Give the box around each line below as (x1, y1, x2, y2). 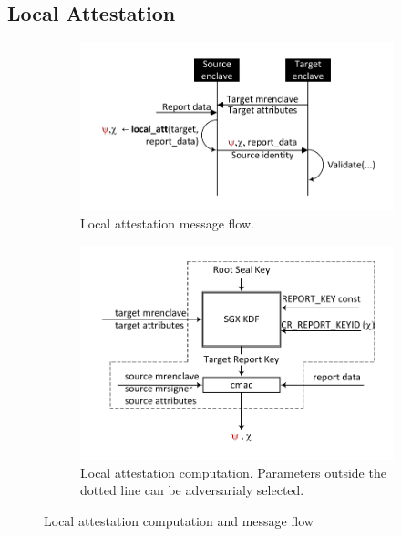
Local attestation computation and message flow (44, 511, 314, 530)
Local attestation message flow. (80, 214, 254, 233)
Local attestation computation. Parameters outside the (80, 462, 386, 481)
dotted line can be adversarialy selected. (80, 480, 304, 500)
